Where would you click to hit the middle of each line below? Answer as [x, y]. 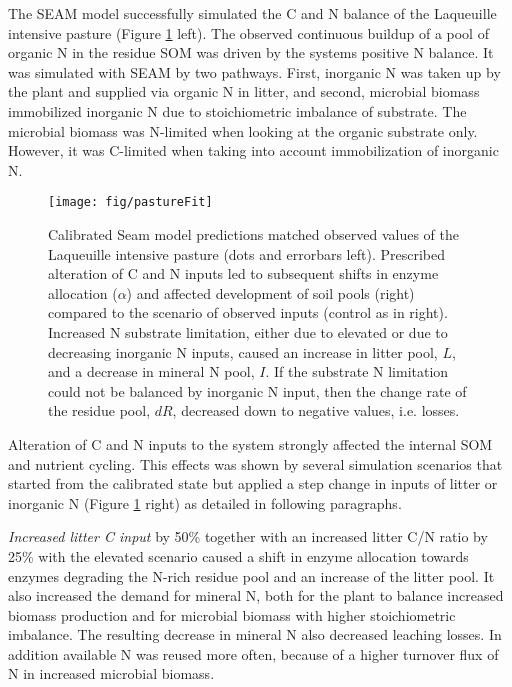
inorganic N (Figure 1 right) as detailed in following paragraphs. [205, 502]
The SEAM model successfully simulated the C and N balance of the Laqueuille [252, 13]
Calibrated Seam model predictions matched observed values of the [253, 234]
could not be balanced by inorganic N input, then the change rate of [257, 390]
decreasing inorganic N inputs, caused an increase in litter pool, [243, 351]
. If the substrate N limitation [357, 371]
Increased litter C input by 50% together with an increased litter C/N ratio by [248, 536]
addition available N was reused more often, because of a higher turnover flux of [253, 653]
